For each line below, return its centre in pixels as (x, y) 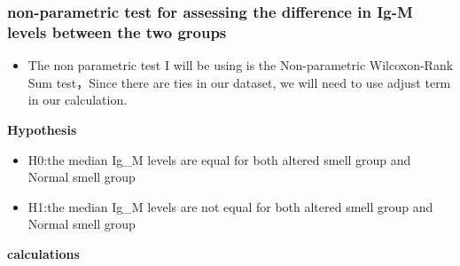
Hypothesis (42, 129)
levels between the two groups (117, 31)
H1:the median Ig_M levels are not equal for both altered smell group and (230, 206)
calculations (43, 253)
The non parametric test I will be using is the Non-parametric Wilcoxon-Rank (241, 65)
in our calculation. (78, 100)
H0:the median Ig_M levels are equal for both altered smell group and (219, 159)
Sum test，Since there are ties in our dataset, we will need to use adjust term (239, 82)
